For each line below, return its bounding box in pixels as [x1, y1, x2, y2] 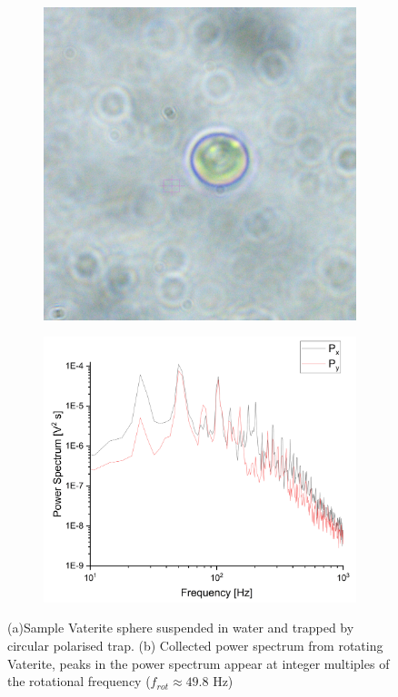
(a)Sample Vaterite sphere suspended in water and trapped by [7, 618, 354, 637]
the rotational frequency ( [7, 672, 151, 691]
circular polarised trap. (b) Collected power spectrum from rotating [7, 636, 383, 655]
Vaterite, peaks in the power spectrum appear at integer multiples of [7, 653, 390, 672]
